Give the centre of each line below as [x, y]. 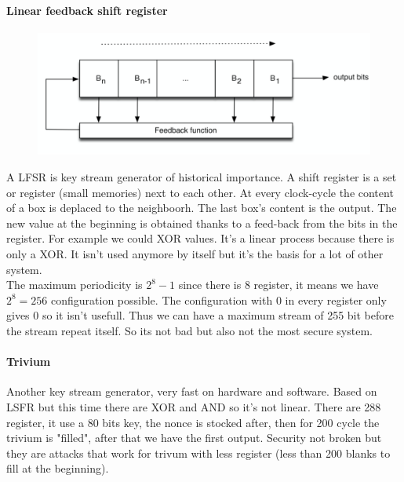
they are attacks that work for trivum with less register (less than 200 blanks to [198, 453]
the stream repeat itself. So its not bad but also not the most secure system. [189, 331]
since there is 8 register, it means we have [278, 285]
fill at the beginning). [58, 468]
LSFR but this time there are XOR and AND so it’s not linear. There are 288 [194, 407]
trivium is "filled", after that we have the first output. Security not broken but [194, 438]
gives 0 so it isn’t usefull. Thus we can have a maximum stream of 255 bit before [200, 315]
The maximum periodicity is [75, 285]
